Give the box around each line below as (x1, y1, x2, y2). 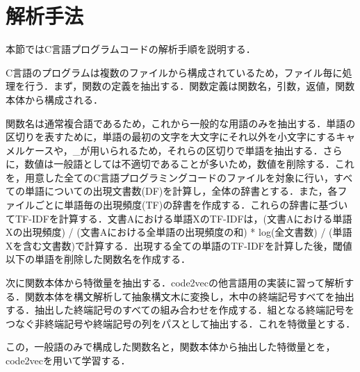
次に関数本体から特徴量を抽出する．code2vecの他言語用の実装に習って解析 (6, 275, 345, 290)
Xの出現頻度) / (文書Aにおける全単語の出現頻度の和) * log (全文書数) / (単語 (6, 225, 352, 239)
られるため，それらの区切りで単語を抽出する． (109, 143, 323, 157)
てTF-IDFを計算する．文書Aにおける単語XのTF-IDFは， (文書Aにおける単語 (6, 211, 352, 225)
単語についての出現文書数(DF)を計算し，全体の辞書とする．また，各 (24, 184, 338, 198)
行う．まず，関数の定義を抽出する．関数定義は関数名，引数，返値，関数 (24, 79, 355, 93)
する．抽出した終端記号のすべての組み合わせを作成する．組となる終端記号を (6, 302, 355, 317)
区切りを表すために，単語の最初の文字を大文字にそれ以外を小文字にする (6, 129, 336, 144)
